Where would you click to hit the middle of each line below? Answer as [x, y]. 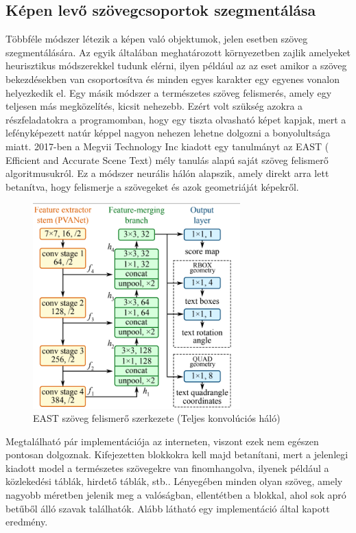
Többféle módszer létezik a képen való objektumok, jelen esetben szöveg [157, 39]
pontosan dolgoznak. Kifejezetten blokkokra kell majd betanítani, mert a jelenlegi [177, 454]
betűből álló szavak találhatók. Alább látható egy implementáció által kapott [168, 508]
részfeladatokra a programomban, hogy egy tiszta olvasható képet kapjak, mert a [176, 119]
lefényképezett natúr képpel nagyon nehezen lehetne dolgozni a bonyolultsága [168, 133]
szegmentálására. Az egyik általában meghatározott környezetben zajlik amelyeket [178, 52]
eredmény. [27, 522]
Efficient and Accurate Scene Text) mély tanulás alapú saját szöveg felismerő [167, 159]
